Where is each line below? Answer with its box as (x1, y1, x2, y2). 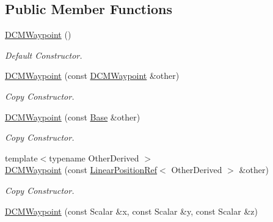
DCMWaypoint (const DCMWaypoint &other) (5, 69, 180, 82)
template (5, 151, 38, 164)
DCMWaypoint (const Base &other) (5, 110, 140, 123)
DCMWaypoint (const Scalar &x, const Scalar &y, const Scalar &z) (5, 204, 258, 217)
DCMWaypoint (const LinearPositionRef (5, 163, 158, 176)
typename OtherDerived (49, 151, 139, 164)
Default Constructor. (5, 48, 82, 61)
